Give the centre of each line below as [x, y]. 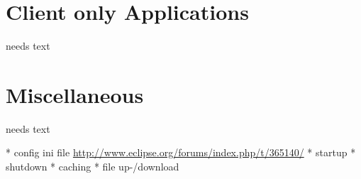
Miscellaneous [75, 94]
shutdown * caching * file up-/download [93, 167]
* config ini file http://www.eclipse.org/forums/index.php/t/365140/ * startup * [181, 152]
